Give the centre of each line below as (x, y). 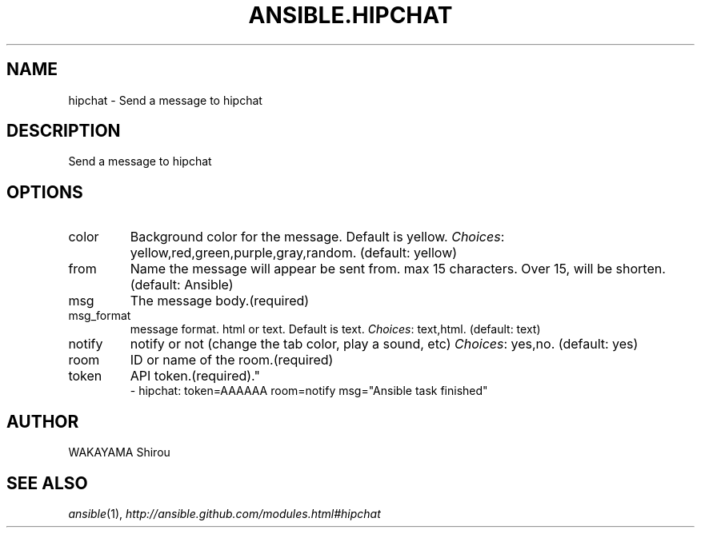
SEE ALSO (47, 483)
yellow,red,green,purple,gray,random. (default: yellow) (294, 253)
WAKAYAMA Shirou (119, 452)
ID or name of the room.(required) (232, 360)
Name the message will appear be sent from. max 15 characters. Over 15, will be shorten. (398, 269)
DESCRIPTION (64, 131)
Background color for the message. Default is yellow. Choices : (317, 237)
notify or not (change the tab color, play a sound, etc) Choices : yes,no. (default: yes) (384, 344)
